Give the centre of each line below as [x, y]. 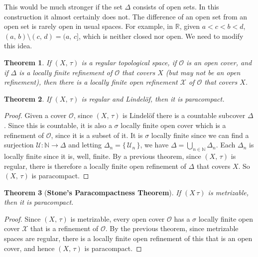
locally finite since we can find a [200, 135]
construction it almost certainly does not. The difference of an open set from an [126, 16]
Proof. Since [22, 218]
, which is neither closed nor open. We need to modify [161, 36]
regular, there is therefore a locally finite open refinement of [95, 166]
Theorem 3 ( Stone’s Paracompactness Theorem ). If [93, 192]
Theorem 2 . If [28, 98]
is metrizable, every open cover [118, 218]
